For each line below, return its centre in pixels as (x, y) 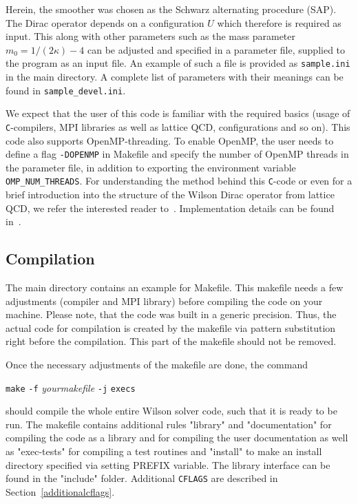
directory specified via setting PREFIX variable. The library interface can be (168, 464)
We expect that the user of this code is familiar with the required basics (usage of (178, 113)
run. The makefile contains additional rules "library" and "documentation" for (169, 424)
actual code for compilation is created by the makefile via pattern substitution (171, 327)
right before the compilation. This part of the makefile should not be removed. (171, 341)
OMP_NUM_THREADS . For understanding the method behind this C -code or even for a (179, 181)
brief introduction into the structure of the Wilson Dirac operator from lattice (170, 195)
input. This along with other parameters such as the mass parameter (151, 36)
